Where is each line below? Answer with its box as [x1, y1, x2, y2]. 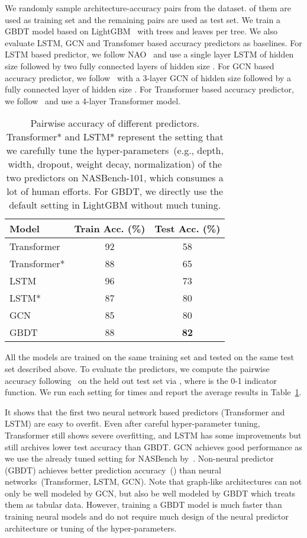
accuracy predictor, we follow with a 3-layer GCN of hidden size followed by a [5, 71, 292, 84]
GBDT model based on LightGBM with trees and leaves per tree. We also [5, 25, 278, 37]
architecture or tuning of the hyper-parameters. [5, 521, 177, 534]
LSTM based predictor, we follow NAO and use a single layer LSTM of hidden [5, 48, 294, 60]
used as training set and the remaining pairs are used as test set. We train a [5, 13, 280, 25]
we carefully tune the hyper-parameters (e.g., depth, [6, 143, 224, 158]
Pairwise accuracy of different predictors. [30, 116, 199, 130]
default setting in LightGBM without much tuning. [9, 198, 221, 212]
